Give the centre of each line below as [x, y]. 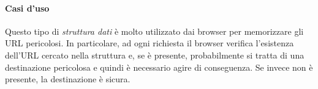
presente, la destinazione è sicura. [68, 79]
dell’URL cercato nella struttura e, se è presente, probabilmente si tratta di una [155, 55]
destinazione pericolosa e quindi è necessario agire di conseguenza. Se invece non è [159, 67]
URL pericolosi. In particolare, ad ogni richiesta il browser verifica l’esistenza [150, 43]
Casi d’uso [27, 8]
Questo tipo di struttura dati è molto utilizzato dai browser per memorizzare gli [154, 31]
